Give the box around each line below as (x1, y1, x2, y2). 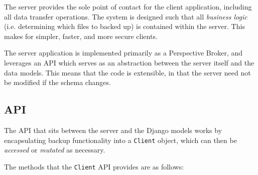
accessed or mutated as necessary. (4, 144, 105, 155)
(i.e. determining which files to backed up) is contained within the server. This (4, 21, 245, 31)
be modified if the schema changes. (4, 77, 111, 87)
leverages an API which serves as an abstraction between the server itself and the (4, 57, 254, 67)
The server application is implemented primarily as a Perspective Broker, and (4, 47, 243, 58)
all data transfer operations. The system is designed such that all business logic (4, 11, 247, 21)
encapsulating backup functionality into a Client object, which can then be (4, 134, 237, 145)
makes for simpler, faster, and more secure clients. (4, 30, 158, 41)
